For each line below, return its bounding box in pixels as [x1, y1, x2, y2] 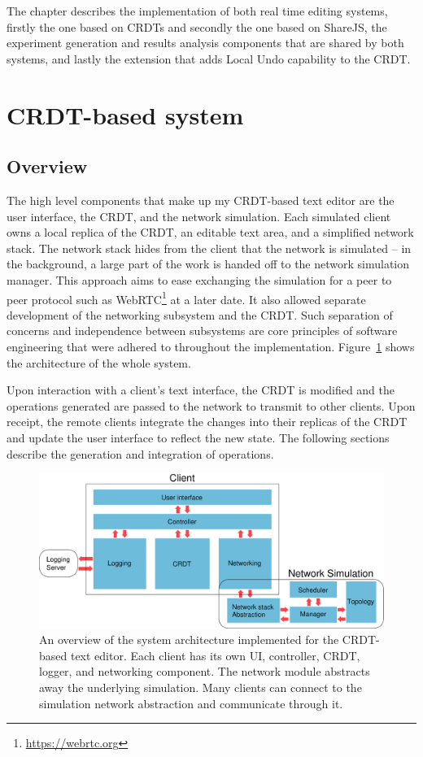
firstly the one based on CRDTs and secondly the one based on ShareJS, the [7, 18, 387, 35]
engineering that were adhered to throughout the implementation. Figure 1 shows [7, 337, 415, 355]
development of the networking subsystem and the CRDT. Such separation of [7, 306, 393, 323]
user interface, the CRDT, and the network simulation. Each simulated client [7, 207, 391, 224]
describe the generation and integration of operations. [7, 445, 274, 462]
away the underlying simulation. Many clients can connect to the [39, 678, 362, 695]
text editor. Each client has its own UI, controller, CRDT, [70, 646, 360, 663]
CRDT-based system [7, 98, 244, 131]
